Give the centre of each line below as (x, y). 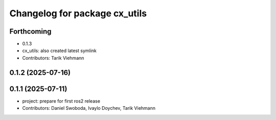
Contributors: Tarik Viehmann (53, 58)
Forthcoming (30, 31)
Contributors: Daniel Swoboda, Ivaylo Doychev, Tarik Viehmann (89, 108)
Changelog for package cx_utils (78, 13)
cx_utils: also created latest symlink (60, 51)
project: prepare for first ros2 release (61, 101)
